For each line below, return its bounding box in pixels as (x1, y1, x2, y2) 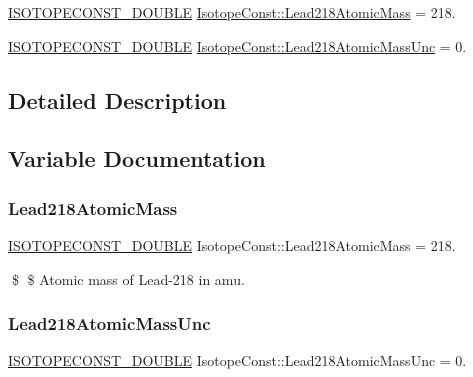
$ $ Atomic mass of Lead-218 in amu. (11, 268, 245, 289)
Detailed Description (8, 84, 227, 115)
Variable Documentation (8, 143, 266, 174)
